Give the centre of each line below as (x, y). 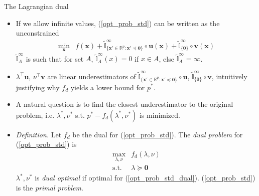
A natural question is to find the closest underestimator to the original (124, 104)
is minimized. (160, 115)
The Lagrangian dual (36, 6)
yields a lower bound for (108, 87)
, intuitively (229, 76)
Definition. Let (39, 134)
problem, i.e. (35, 115)
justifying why (38, 87)
